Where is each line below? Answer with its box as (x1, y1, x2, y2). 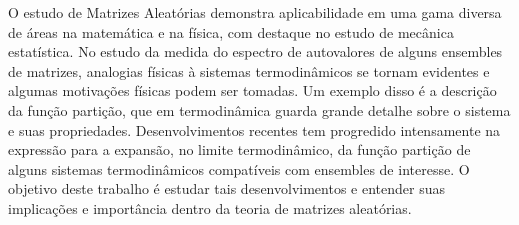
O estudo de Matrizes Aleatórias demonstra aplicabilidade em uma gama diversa (8, 2, 502, 22)
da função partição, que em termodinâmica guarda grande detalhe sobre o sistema (8, 99, 511, 120)
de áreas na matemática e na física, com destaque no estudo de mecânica (8, 21, 454, 42)
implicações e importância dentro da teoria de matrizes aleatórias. (8, 197, 412, 218)
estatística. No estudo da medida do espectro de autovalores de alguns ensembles (8, 41, 503, 62)
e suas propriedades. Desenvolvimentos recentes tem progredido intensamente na (8, 119, 501, 140)
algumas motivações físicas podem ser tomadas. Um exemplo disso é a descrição (8, 80, 497, 101)
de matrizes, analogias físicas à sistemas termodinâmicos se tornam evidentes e (8, 60, 490, 81)
